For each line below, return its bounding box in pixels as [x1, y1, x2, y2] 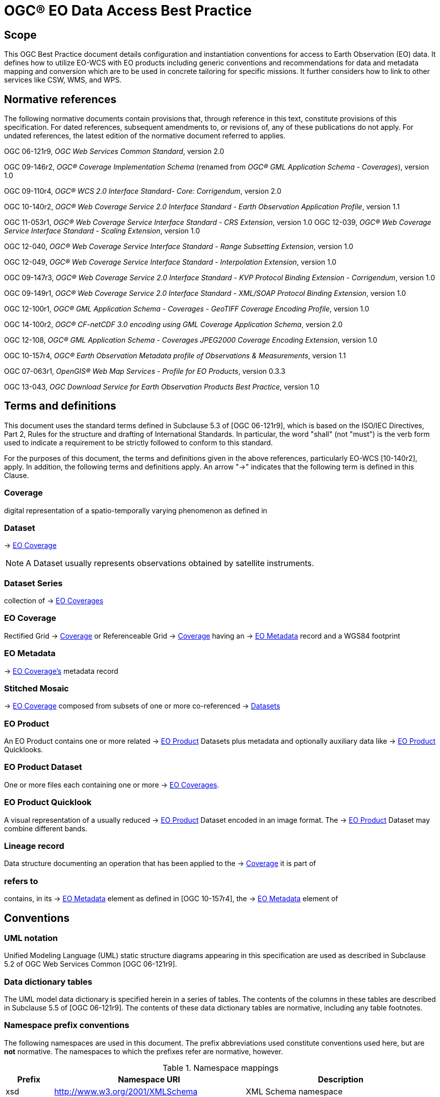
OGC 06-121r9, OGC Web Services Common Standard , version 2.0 [4, 147, 225, 156]
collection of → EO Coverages [4, 596, 104, 605]
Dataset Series [4, 578, 63, 588]
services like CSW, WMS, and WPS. [4, 75, 122, 85]
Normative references [4, 93, 117, 106]
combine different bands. [4, 824, 88, 833]
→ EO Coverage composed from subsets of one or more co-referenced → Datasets [4, 701, 280, 711]
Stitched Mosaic [4, 683, 69, 693]
